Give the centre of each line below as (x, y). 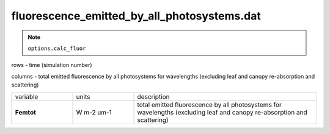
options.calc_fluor (57, 48)
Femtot (26, 112)
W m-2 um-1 (94, 112)
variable (27, 96)
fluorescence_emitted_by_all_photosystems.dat (136, 16)
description (154, 96)
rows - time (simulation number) (52, 65)
